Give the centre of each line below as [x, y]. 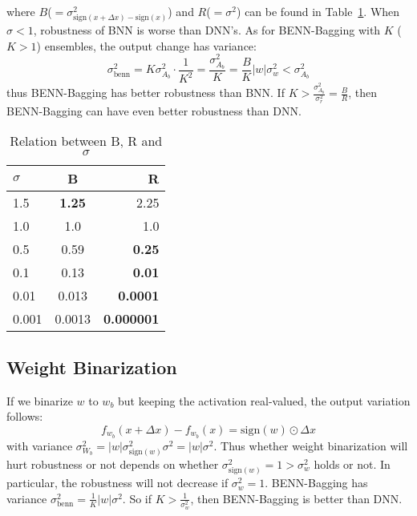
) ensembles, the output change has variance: [146, 45]
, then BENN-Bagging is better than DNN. [296, 498]
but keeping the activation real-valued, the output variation [264, 400]
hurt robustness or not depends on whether [113, 464]
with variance [40, 445]
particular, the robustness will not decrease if [117, 483]
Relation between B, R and [86, 141]
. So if [137, 498]
